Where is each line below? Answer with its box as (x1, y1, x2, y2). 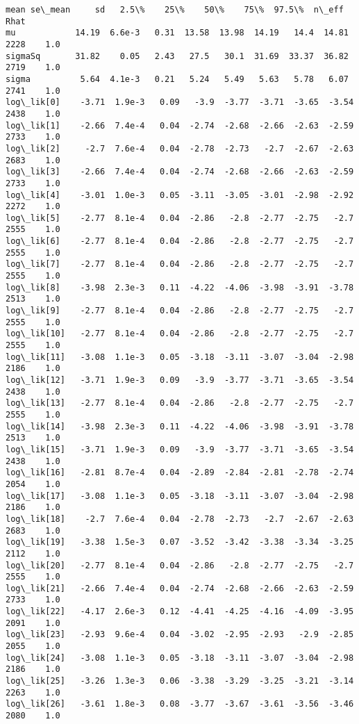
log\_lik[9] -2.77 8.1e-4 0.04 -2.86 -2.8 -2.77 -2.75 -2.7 (6, 306, 354, 316)
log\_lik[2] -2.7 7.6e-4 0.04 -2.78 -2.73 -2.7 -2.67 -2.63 (6, 143, 354, 154)
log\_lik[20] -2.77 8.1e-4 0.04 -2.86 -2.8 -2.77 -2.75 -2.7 (6, 560, 354, 570)
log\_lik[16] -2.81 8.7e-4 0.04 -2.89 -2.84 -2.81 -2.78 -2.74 (6, 468, 354, 478)
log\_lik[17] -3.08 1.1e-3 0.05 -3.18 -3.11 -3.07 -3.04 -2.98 (6, 491, 354, 501)
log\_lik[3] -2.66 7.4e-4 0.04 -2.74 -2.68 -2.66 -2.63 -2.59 (6, 167, 354, 177)
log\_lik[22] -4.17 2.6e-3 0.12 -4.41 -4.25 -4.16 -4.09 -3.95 (6, 607, 354, 617)
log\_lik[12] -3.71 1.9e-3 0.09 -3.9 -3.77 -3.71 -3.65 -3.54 (6, 375, 354, 385)
